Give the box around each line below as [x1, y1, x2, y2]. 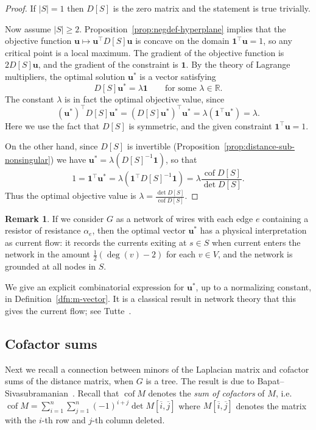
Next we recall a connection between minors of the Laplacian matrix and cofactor [5, 362, 309, 375]
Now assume [5, 22, 51, 35]
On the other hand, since [5, 140, 98, 152]
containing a [262, 212, 309, 224]
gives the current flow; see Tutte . [5, 304, 132, 317]
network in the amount [5, 248, 91, 260]
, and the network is [217, 248, 293, 260]
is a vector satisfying [139, 70, 216, 82]
